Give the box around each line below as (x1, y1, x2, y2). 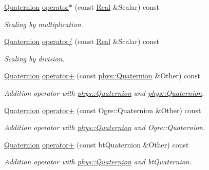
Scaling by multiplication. (4, 18, 83, 29)
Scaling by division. (4, 53, 65, 63)
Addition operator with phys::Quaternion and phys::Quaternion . (4, 87, 204, 98)
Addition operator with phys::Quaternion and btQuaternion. (4, 156, 192, 167)
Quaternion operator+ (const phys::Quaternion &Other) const (4, 70, 201, 81)
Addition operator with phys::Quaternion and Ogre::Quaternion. (4, 122, 205, 133)
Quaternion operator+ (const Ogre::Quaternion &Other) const (4, 104, 201, 115)
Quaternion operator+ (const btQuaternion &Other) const (4, 139, 189, 150)
